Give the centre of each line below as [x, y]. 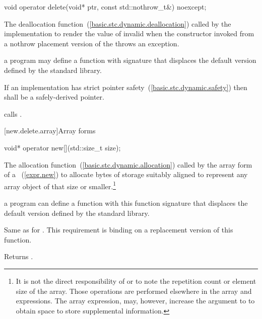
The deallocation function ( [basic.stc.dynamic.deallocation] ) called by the [118, 23]
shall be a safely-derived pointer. [54, 97]
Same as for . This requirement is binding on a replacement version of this [119, 230]
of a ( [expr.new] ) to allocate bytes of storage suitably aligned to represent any [126, 174]
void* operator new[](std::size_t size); [62, 147]
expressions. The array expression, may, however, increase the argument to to [135, 301]
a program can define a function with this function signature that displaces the [126, 203]
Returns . [19, 256]
